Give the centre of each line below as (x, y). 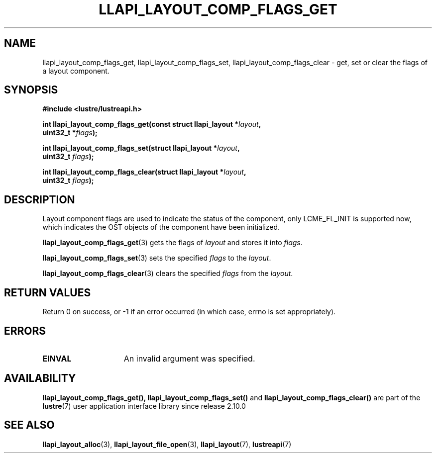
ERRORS (25, 331)
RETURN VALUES (48, 292)
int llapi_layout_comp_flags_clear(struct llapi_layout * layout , (144, 172)
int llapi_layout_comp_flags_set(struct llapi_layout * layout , (141, 148)
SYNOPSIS (31, 90)
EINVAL (57, 358)
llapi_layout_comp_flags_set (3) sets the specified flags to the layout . (157, 258)
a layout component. (76, 71)
